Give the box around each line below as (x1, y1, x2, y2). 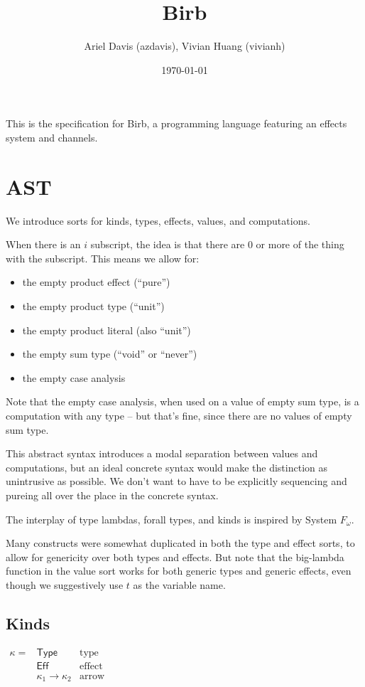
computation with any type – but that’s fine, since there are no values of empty (6, 408, 352, 422)
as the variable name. (133, 577, 226, 592)
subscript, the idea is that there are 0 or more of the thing (90, 237, 344, 252)
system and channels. (6, 129, 98, 144)
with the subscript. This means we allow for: (6, 250, 200, 265)
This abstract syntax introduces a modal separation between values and (6, 446, 318, 461)
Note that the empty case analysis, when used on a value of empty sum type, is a (6, 394, 359, 409)
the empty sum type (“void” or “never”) (22, 346, 197, 361)
